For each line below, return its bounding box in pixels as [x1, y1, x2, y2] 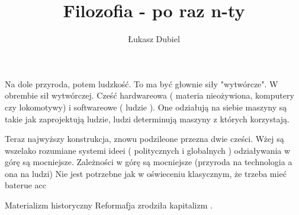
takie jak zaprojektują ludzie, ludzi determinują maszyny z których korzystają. [5, 112, 290, 125]
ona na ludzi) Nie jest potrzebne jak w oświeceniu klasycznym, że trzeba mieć [5, 167, 287, 179]
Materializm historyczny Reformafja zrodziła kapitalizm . [5, 199, 213, 211]
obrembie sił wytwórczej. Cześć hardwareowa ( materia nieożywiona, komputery [5, 89, 294, 102]
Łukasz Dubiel [128, 33, 180, 45]
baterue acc [5, 179, 47, 191]
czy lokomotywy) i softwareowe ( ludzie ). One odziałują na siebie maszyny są [5, 100, 287, 113]
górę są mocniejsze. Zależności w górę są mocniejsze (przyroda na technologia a [5, 156, 292, 168]
